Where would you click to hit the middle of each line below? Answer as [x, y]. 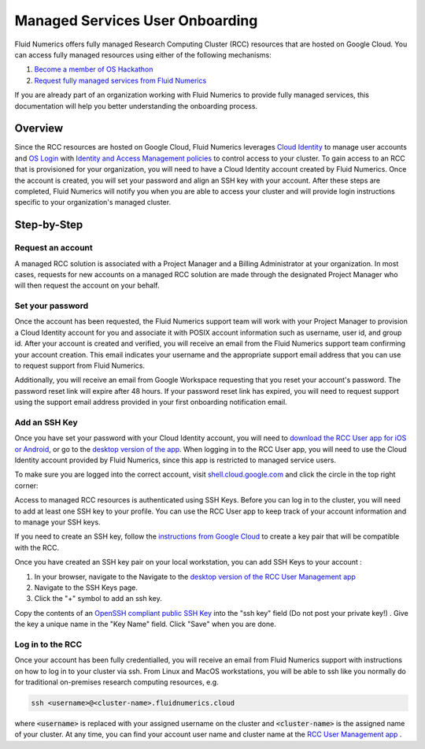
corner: [26, 485]
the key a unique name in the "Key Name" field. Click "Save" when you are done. [146, 624]
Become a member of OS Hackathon [94, 69]
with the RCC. [37, 547]
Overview [39, 129]
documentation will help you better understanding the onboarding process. [136, 106]
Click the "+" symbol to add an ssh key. [98, 599]
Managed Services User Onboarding [136, 20]
